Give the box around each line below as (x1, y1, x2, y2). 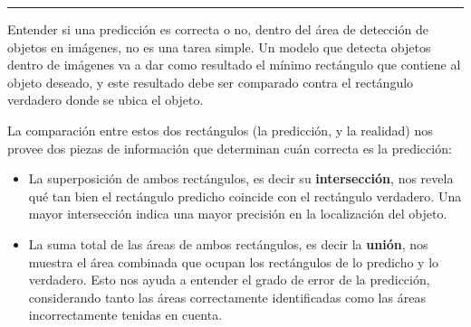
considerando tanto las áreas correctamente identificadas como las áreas (28, 287, 426, 306)
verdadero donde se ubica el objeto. (7, 90, 204, 109)
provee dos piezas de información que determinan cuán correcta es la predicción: (7, 138, 452, 157)
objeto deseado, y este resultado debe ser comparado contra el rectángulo (7, 72, 414, 91)
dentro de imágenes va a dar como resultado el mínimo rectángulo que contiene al (7, 55, 461, 74)
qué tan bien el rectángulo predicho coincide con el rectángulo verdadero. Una (28, 186, 462, 205)
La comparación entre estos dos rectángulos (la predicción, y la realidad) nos (7, 120, 433, 139)
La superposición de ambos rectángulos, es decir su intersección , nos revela (28, 169, 454, 188)
